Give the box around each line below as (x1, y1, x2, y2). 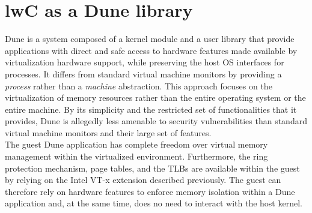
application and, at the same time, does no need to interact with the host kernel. (5, 197, 302, 209)
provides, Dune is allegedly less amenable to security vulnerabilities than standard (5, 115, 307, 127)
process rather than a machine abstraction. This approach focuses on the (5, 79, 272, 92)
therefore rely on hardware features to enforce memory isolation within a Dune (5, 185, 295, 197)
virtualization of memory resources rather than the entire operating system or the (5, 91, 306, 104)
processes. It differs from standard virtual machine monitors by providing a (5, 67, 282, 80)
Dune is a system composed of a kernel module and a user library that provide (5, 32, 295, 45)
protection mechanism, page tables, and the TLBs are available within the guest (5, 161, 300, 174)
